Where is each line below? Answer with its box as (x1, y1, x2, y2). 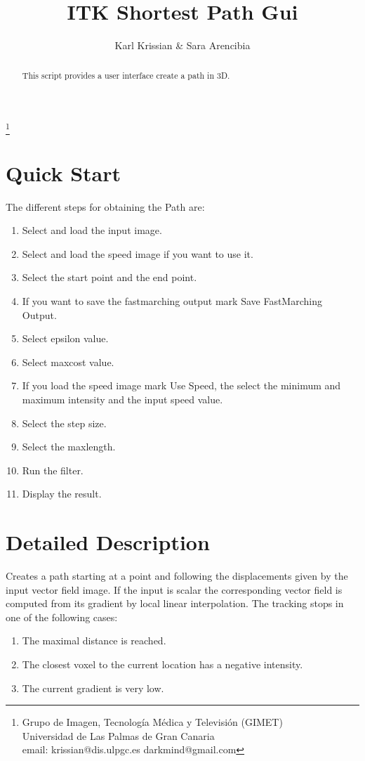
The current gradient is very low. (22, 680, 164, 695)
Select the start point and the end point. (22, 270, 197, 285)
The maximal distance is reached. (22, 633, 166, 648)
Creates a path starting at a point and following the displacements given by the (6, 568, 348, 583)
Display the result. (22, 486, 102, 501)
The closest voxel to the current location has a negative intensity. (22, 657, 303, 672)
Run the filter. (22, 462, 84, 477)
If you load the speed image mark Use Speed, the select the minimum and (22, 378, 341, 393)
